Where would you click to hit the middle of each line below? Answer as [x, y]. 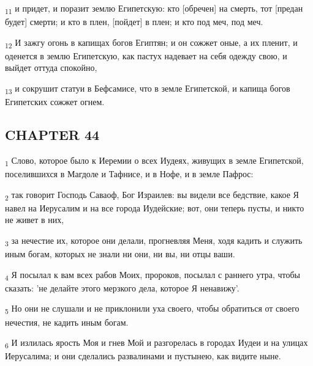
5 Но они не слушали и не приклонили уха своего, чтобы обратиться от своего [152, 309]
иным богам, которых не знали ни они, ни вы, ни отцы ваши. [120, 254]
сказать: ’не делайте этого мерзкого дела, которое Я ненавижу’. [122, 287]
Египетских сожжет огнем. [55, 102]
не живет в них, [35, 220]
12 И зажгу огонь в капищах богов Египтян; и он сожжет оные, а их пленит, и [151, 43]
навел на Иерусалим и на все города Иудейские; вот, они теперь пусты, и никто [155, 207]
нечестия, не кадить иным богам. [67, 322]
